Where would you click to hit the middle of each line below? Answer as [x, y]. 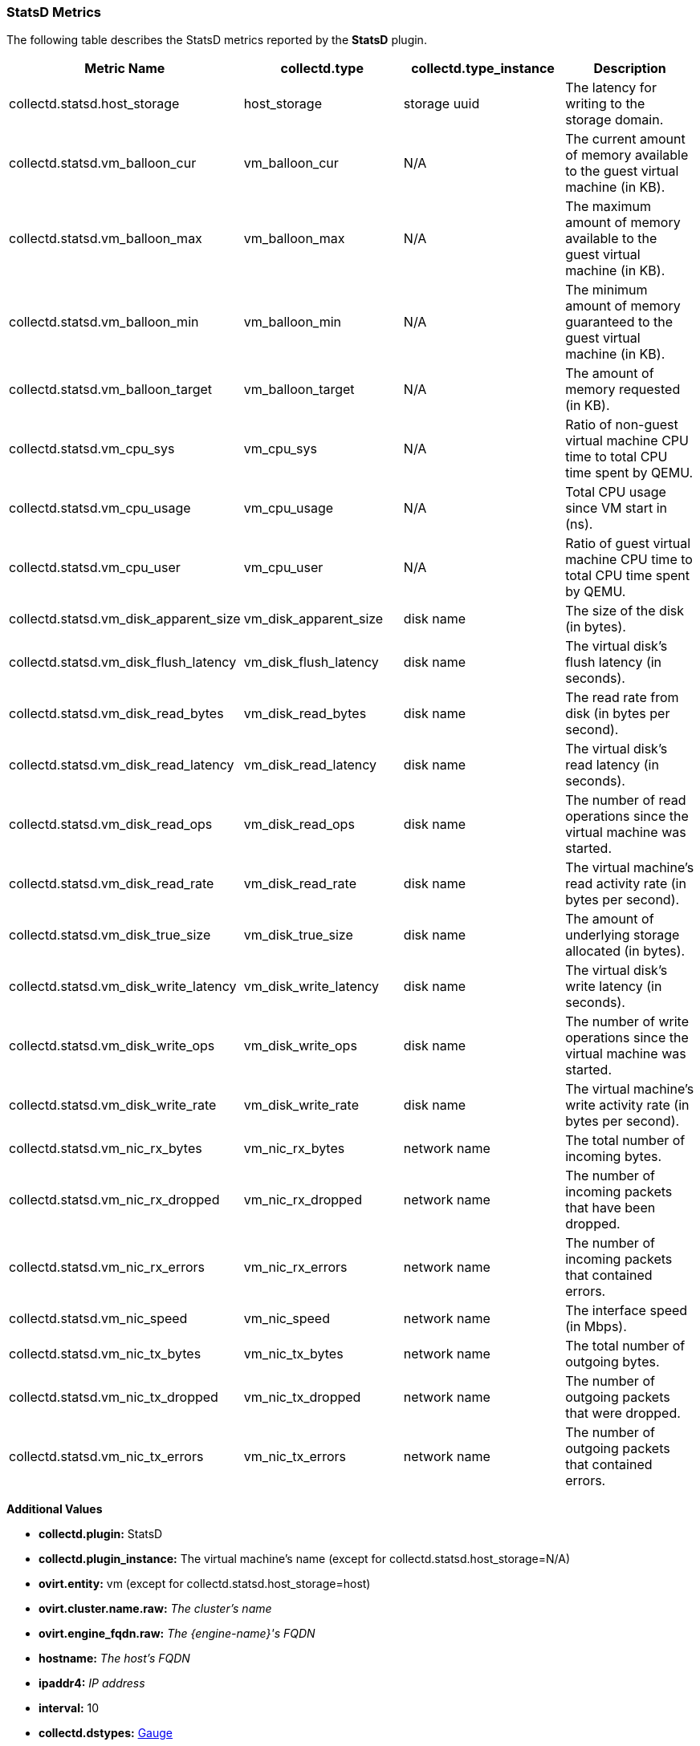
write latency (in [614, 987]
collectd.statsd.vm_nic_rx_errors [107, 1267]
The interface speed [627, 1311]
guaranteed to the [619, 322]
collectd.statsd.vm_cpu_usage [100, 508]
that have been [610, 1208]
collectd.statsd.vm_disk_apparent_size [125, 619]
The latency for [611, 88]
